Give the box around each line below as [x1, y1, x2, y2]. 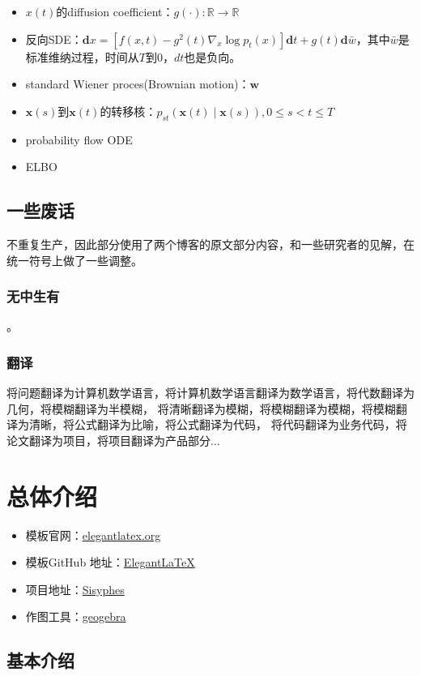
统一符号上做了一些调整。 [6, 251, 142, 268]
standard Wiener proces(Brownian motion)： [25, 75, 250, 92]
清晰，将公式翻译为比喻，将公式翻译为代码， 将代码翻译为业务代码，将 [28, 416, 407, 433]
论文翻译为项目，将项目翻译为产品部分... [6, 431, 220, 448]
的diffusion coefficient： [56, 3, 174, 19]
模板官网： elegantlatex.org [25, 526, 161, 543]
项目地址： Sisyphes [25, 580, 125, 597]
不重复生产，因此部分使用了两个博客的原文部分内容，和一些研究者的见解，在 [6, 235, 415, 252]
